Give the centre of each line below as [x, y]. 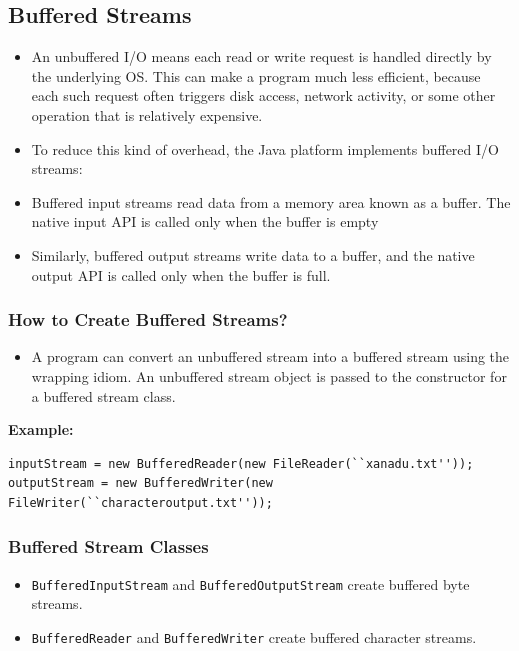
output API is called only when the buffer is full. [181, 274]
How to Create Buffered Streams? [148, 319]
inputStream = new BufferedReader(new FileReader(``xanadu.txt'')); [241, 463]
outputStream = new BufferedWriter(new [140, 483]
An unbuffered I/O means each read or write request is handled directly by [261, 56]
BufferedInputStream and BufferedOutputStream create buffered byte [250, 583]
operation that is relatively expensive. [147, 114]
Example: [41, 429]
